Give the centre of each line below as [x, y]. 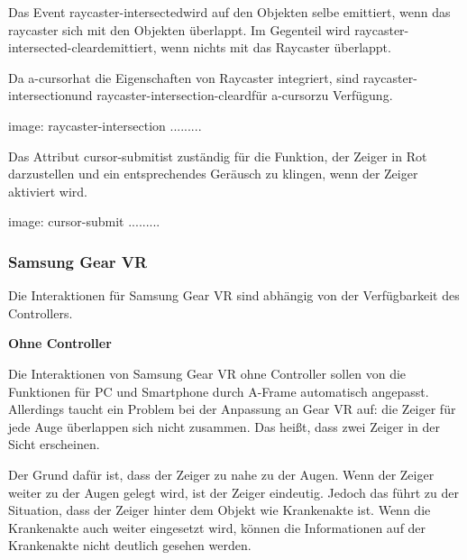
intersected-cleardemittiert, [82, 47]
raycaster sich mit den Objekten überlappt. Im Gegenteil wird [179, 29]
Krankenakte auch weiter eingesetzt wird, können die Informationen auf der [217, 527]
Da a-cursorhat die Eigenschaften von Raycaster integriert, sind [184, 77]
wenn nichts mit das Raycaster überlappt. [276, 47]
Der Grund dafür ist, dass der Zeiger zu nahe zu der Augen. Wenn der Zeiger [221, 474]
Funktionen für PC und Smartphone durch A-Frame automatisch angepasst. [219, 391]
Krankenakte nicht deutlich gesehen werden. [130, 545]
